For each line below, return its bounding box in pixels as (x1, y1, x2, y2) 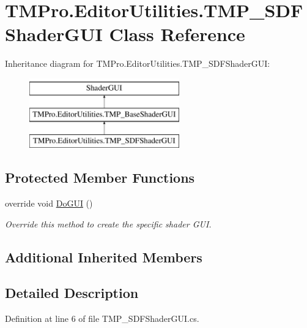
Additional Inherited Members (5, 247, 202, 266)
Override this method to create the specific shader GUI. (5, 217, 212, 230)
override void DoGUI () (5, 197, 93, 210)
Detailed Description (5, 283, 139, 302)
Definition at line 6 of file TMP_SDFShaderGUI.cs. (5, 312, 199, 325)
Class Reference (109, 21, 245, 47)
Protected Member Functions (5, 168, 195, 187)
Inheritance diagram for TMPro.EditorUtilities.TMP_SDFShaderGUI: (5, 57, 270, 70)
